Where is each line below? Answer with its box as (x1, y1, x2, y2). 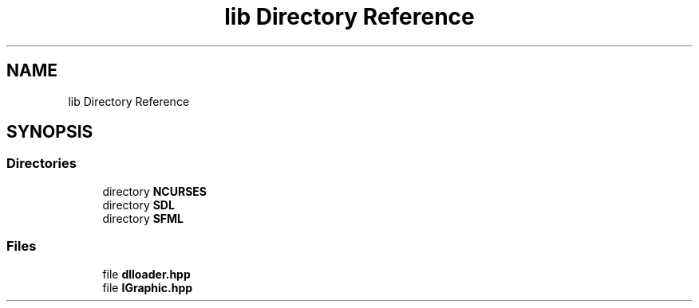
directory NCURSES (102, 184, 207, 198)
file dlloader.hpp (102, 267, 191, 281)
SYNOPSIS (6, 122, 93, 142)
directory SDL (102, 197, 175, 212)
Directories (6, 155, 77, 172)
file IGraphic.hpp (102, 280, 193, 294)
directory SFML (102, 211, 184, 225)
